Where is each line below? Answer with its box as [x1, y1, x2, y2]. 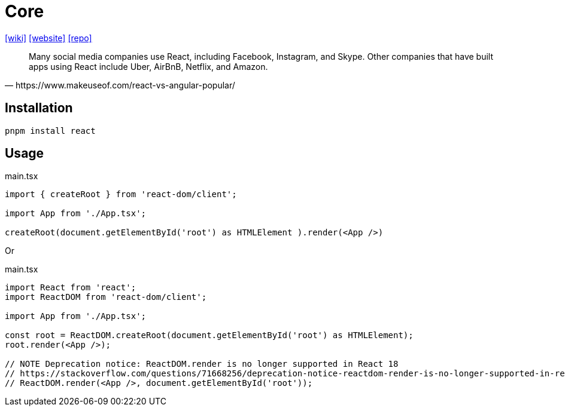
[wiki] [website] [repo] [5, 32, 92, 43]
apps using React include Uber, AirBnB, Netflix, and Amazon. [29, 61, 268, 72]
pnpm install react [5, 125, 96, 136]
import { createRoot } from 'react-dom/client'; [5, 189, 237, 200]
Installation [5, 100, 73, 116]
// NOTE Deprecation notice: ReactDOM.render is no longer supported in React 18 [5, 359, 399, 369]
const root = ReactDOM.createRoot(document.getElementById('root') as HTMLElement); [5, 330, 414, 341]
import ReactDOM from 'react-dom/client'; [5, 292, 207, 302]
